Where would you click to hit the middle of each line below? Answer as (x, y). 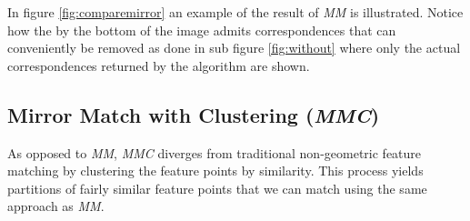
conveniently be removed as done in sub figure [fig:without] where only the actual (234, 48)
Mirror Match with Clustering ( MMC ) (194, 114)
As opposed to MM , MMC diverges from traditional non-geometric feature (215, 152)
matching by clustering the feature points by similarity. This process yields (215, 171)
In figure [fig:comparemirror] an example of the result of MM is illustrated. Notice (235, 12)
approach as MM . (56, 206)
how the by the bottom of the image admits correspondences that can (202, 30)
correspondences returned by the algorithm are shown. (159, 65)
